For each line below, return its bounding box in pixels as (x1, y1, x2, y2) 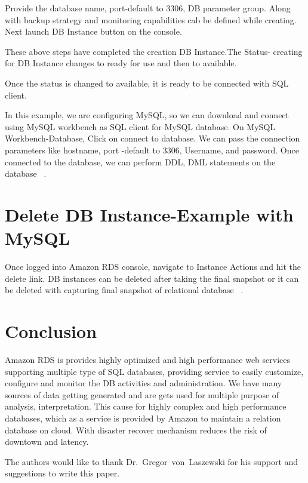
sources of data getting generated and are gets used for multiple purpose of (5, 388, 279, 401)
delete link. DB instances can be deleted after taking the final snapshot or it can (5, 272, 299, 284)
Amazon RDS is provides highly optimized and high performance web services (5, 353, 291, 365)
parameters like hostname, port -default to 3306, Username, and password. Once (5, 143, 299, 156)
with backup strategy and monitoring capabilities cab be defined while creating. (5, 13, 297, 26)
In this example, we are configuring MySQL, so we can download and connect (5, 109, 289, 121)
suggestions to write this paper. (5, 467, 120, 479)
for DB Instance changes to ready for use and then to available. (5, 57, 237, 69)
